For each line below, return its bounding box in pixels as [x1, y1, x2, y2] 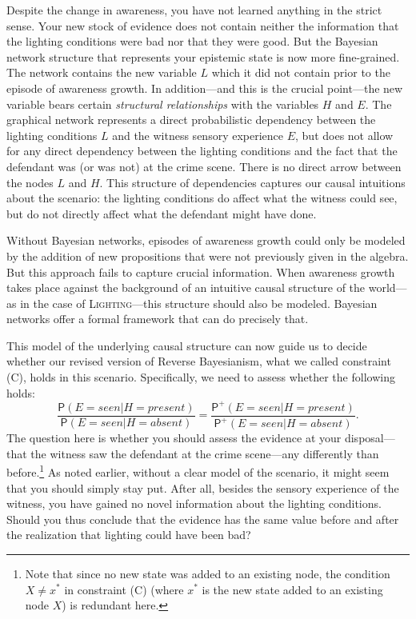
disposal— [344, 429, 395, 446]
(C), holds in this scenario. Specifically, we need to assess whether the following [6, 369, 395, 385]
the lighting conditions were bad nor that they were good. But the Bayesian [6, 33, 378, 50]
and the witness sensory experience [112, 126, 284, 143]
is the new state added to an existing [202, 581, 383, 597]
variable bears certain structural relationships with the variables [6, 95, 319, 112]
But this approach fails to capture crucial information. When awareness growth [6, 263, 395, 280]
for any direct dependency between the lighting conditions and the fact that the [6, 142, 398, 159]
